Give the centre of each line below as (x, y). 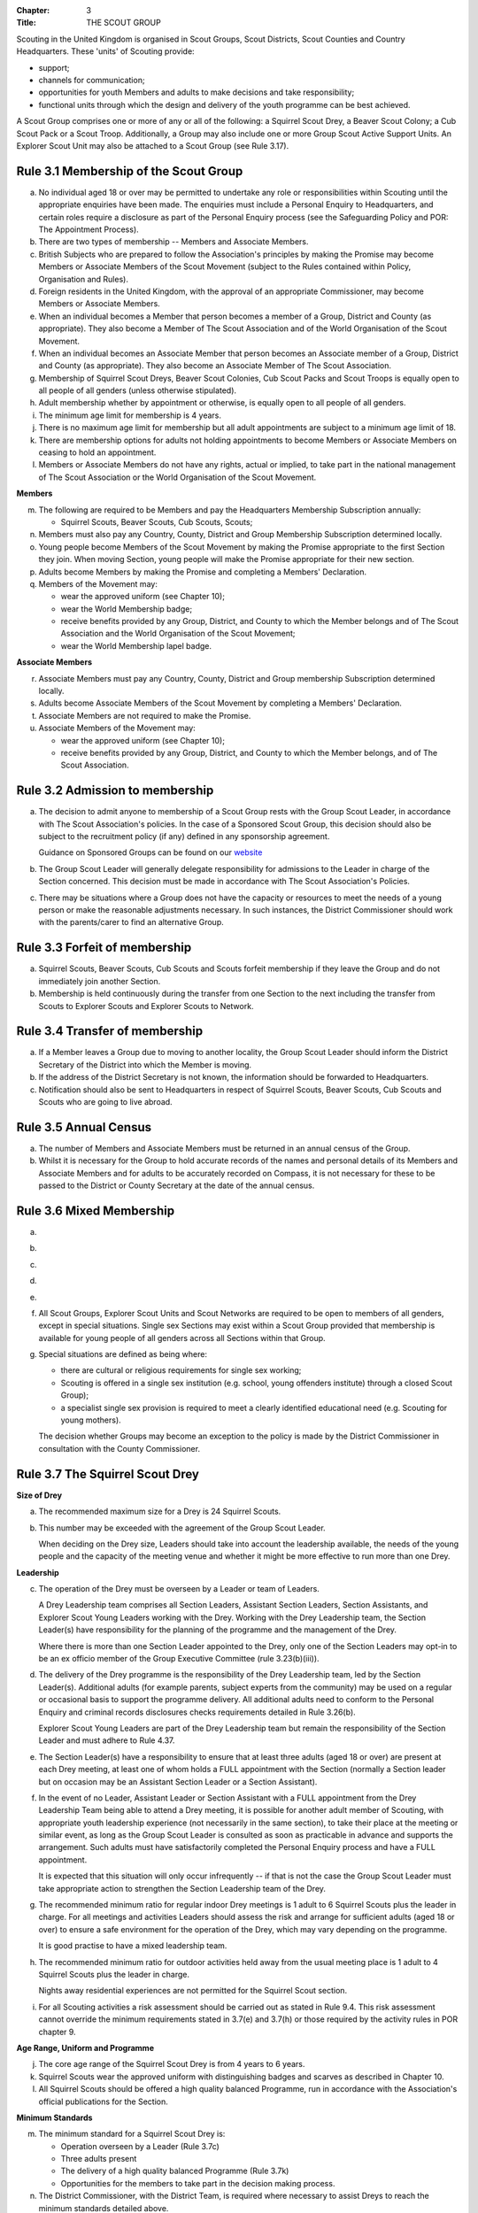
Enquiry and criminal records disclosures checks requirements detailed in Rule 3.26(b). (197, 1712)
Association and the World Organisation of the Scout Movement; (178, 634)
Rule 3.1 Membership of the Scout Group (130, 171)
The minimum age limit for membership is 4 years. (130, 415)
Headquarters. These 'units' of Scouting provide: (105, 51)
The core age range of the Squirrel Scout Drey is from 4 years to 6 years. (172, 2064)
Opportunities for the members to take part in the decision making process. (198, 2183)
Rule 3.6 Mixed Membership (96, 1211)
